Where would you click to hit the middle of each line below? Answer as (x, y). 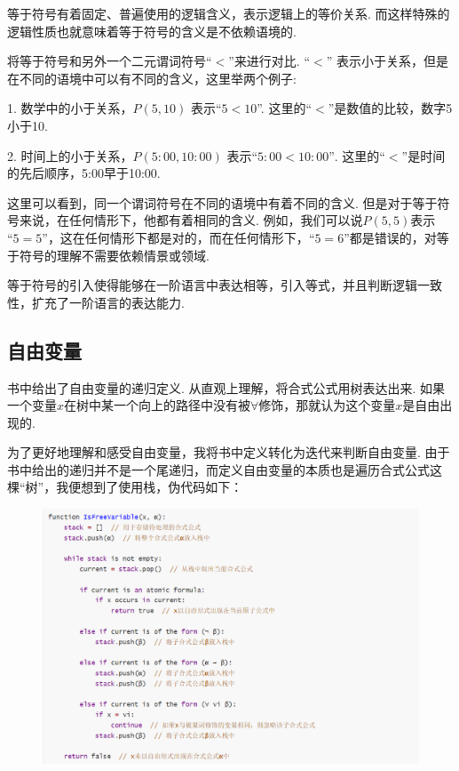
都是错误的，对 (393, 237)
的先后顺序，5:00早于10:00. (84, 173)
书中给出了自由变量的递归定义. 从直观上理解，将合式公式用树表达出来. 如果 (226, 387)
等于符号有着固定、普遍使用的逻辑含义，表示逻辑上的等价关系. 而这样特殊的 (229, 13)
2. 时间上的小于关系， (70, 155)
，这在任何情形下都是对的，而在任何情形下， (178, 237)
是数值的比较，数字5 (393, 108)
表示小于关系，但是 (392, 61)
